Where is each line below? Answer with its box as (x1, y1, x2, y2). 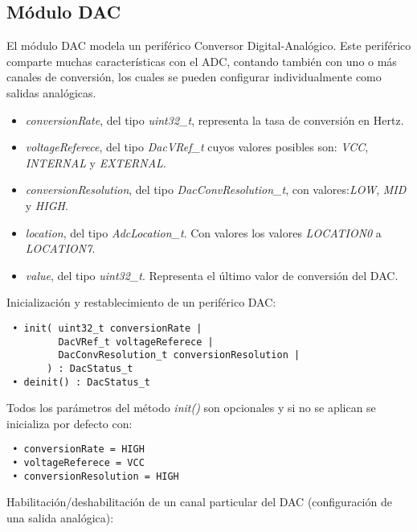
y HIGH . (25, 196, 68, 213)
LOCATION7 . (25, 240, 96, 257)
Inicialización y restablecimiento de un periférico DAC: (6, 294, 276, 311)
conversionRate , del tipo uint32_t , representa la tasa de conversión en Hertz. (25, 111, 404, 128)
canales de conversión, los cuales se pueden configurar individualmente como (6, 68, 382, 85)
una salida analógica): (6, 509, 114, 526)
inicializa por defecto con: (6, 414, 133, 431)
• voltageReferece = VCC (12, 457, 145, 469)
